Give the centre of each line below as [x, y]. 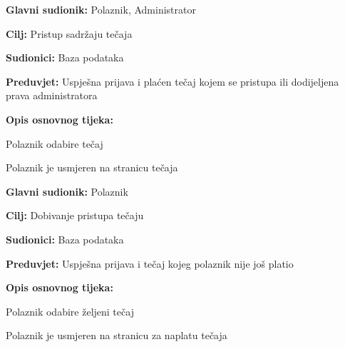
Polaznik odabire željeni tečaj [70, 311]
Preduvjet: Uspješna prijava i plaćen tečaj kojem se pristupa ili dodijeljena [172, 81]
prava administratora [52, 95]
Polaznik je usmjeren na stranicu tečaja [92, 167]
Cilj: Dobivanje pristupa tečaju [75, 215]
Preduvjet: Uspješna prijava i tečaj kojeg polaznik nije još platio [150, 263]
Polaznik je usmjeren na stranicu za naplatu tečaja [117, 335]
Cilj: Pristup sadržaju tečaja [69, 33]
